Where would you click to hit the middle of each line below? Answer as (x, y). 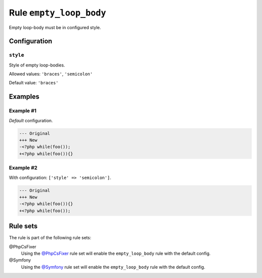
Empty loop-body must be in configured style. (55, 27)
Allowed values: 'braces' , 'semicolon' (51, 74)
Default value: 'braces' (34, 83)
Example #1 (23, 111)
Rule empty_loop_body (57, 13)
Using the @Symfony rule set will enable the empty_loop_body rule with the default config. (113, 267)
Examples (24, 97)
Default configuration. (31, 120)
